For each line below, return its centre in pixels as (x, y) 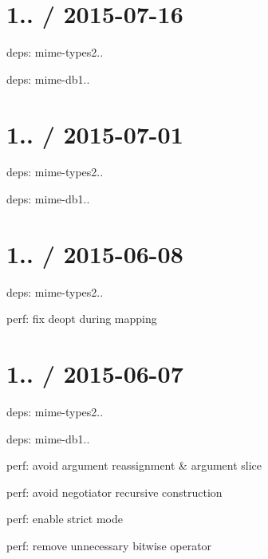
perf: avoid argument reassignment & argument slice (134, 465)
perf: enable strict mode (65, 519)
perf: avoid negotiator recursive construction (114, 492)
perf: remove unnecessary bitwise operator (109, 546)
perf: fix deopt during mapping (82, 319)
